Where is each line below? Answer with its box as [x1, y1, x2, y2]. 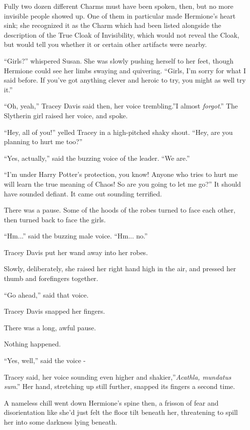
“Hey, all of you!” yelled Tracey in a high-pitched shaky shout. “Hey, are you [4, 127, 233, 137]
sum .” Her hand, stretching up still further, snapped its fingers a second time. [4, 381, 235, 391]
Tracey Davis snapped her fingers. [4, 306, 105, 316]
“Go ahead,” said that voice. [4, 289, 89, 300]
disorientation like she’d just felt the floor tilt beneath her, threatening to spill [4, 407, 238, 417]
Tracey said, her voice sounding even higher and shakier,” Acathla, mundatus [4, 371, 231, 382]
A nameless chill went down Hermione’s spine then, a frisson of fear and [4, 397, 219, 408]
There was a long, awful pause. [4, 322, 96, 332]
